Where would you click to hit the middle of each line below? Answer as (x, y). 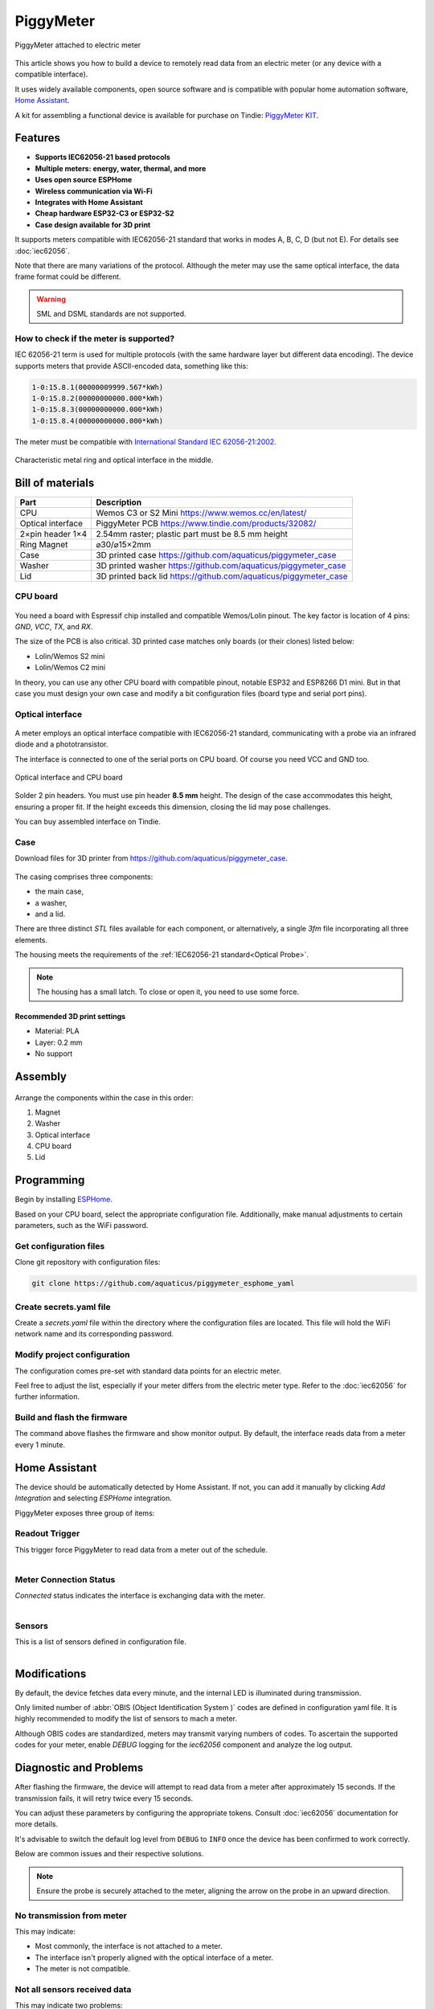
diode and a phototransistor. (61, 744)
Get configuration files (60, 1246)
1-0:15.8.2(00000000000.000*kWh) (98, 398)
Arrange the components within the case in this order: (104, 1098)
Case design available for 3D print (93, 224)
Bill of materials (55, 483)
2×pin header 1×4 (53, 534)
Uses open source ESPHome (84, 180)
